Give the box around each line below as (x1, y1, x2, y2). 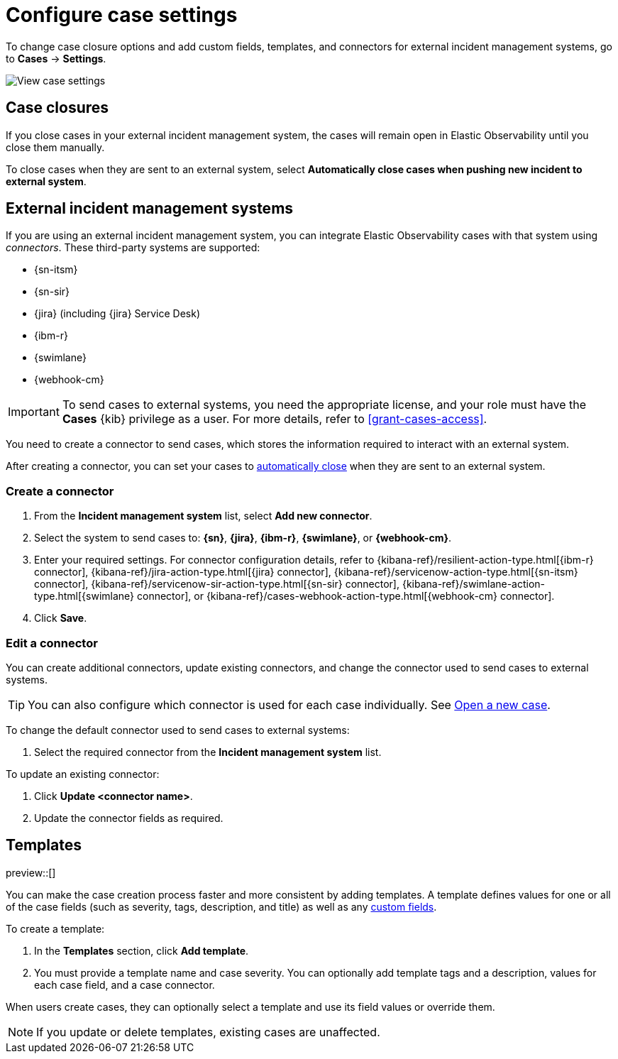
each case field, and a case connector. (34, 978, 215, 991)
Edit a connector (6, 635, 98, 650)
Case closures (6, 99, 109, 117)
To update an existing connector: (6, 767, 160, 780)
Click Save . (34, 612, 87, 625)
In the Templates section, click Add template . (34, 944, 249, 957)
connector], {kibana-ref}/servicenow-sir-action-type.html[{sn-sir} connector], (34, 578, 399, 591)
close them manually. (6, 141, 105, 153)
